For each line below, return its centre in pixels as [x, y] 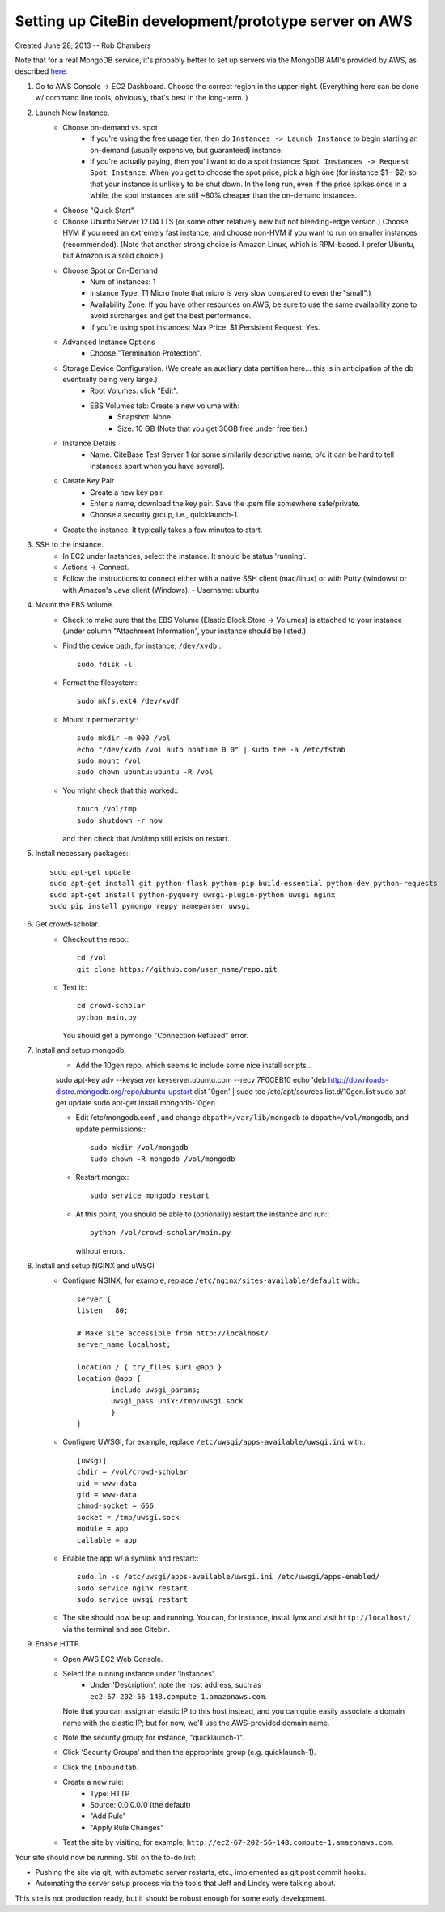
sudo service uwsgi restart [133, 1600]
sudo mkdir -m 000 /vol [124, 738]
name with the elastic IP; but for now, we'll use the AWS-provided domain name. [196, 1723]
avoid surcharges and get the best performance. [171, 316]
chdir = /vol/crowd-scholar [133, 1472]
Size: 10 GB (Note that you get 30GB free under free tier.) [212, 428]
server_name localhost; [124, 1345]
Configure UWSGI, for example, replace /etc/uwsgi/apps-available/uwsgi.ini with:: [214, 1442]
